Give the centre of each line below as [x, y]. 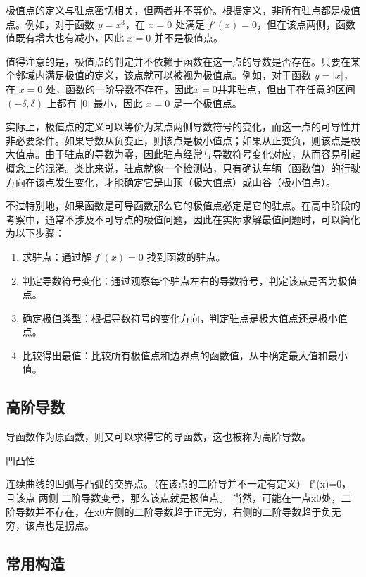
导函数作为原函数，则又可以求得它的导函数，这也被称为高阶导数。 [158, 436]
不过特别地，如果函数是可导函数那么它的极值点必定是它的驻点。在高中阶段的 [183, 205]
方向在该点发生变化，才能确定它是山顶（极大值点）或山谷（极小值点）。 [171, 181]
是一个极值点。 [207, 103]
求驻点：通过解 [57, 256]
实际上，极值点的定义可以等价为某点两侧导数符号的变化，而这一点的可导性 [178, 126]
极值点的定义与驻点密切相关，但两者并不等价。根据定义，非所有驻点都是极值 [183, 10]
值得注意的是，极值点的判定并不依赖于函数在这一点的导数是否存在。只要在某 [183, 61]
